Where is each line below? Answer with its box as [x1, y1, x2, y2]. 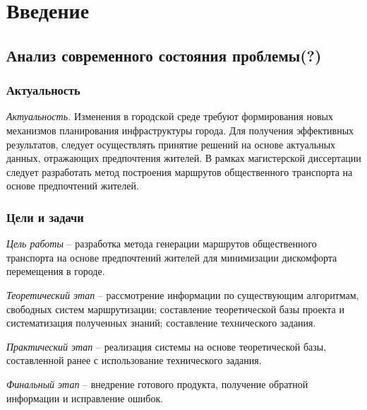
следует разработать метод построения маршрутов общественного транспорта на [6, 164, 353, 179]
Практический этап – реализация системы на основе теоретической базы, [6, 339, 327, 353]
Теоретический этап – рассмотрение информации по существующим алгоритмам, [6, 287, 359, 302]
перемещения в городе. [6, 264, 105, 279]
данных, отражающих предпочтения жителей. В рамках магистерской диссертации [6, 151, 361, 165]
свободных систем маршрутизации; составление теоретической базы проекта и [6, 301, 344, 316]
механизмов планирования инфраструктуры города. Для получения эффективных [6, 122, 354, 137]
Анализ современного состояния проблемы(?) [6, 44, 322, 66]
